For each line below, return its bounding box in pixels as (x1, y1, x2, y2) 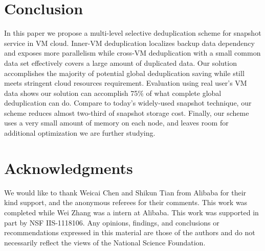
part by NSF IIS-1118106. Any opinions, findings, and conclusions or (4, 217, 219, 228)
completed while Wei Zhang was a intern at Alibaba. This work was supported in (4, 207, 259, 217)
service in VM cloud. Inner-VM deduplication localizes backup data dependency (4, 37, 255, 48)
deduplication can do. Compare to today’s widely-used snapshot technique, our (4, 97, 252, 108)
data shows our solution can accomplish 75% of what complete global (4, 87, 222, 98)
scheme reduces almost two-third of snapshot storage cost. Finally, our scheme (4, 107, 249, 118)
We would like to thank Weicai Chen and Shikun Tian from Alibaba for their (4, 187, 247, 197)
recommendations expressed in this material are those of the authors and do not (4, 227, 255, 238)
